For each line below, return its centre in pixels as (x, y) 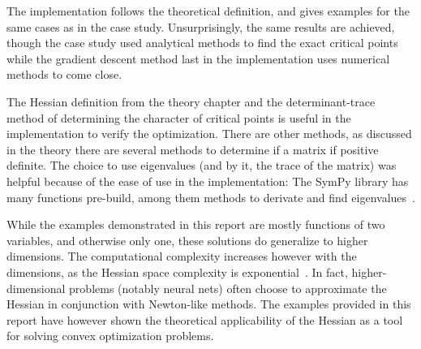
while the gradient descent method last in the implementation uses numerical (198, 58)
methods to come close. (64, 74)
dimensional (36, 288)
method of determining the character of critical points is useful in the (179, 117)
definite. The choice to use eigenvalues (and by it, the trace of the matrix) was (202, 165)
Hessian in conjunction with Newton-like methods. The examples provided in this (209, 304)
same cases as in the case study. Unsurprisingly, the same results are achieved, (201, 26)
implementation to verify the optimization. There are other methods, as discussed (209, 134)
